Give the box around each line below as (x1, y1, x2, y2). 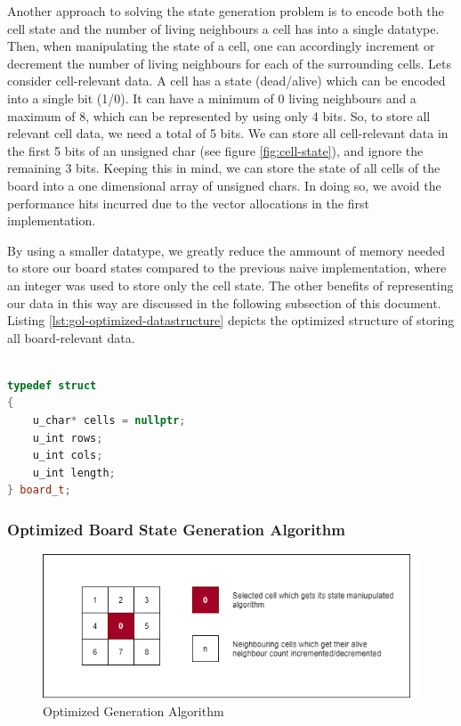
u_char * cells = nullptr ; (32, 414, 186, 428)
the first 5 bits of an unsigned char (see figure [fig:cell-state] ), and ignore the (7, 141, 424, 159)
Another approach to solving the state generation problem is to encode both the (7, 2, 444, 20)
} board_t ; (7, 484, 71, 497)
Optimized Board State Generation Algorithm (7, 518, 345, 540)
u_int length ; (32, 466, 116, 479)
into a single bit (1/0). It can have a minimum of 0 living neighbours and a (7, 88, 417, 107)
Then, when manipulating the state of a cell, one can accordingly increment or (7, 37, 435, 55)
